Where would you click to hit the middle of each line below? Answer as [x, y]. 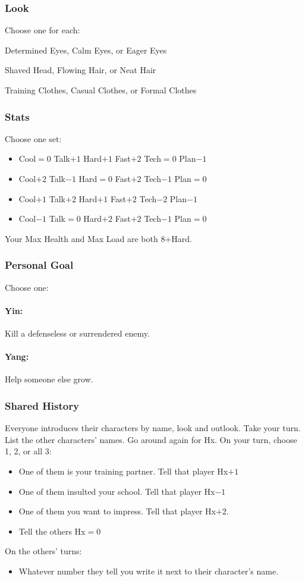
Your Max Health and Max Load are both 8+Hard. [98, 238]
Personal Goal [39, 265]
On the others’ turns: [43, 551]
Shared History [42, 405]
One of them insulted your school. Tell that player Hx [117, 491]
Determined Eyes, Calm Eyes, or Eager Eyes [86, 50]
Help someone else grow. [49, 379]
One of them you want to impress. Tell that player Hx [117, 511]
